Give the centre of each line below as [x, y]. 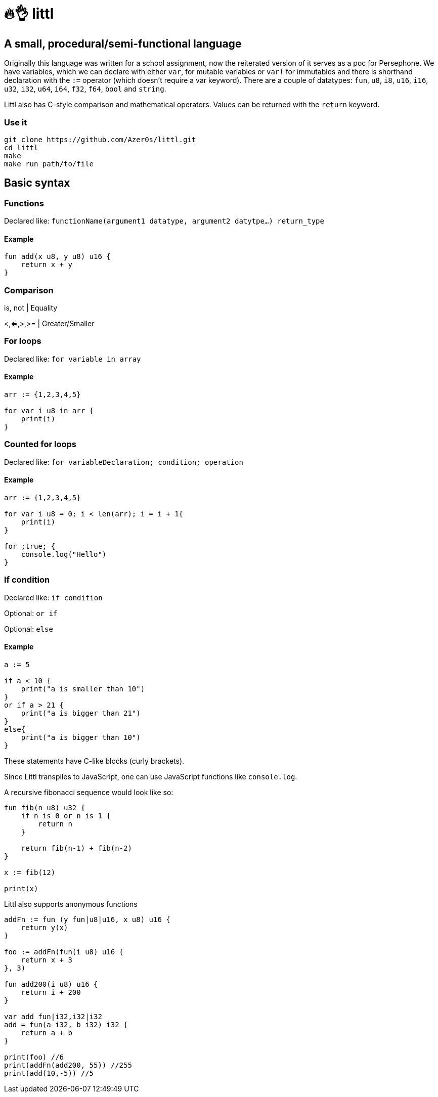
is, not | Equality [31, 308]
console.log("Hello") [64, 555]
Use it [16, 122]
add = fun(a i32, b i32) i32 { [66, 1025]
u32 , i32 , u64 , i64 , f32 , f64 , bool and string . [85, 89]
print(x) [21, 889]
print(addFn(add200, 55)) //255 [68, 1065]
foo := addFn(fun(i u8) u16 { [64, 952]
